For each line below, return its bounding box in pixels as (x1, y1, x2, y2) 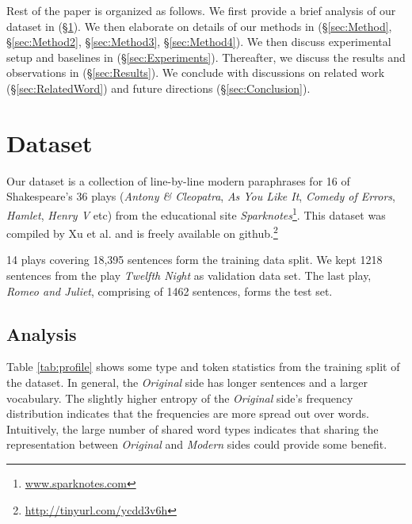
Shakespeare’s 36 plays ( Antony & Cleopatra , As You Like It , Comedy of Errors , (6, 188, 395, 205)
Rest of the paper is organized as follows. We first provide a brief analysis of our (6, 2, 396, 18)
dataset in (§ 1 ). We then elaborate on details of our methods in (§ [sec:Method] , (6, 17, 392, 34)
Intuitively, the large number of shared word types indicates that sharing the (6, 420, 379, 437)
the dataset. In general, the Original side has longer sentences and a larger (6, 373, 368, 390)
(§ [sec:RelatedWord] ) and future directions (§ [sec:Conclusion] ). (6, 79, 311, 96)
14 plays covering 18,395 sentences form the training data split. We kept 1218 (6, 251, 383, 268)
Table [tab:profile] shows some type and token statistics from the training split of (6, 358, 400, 375)
